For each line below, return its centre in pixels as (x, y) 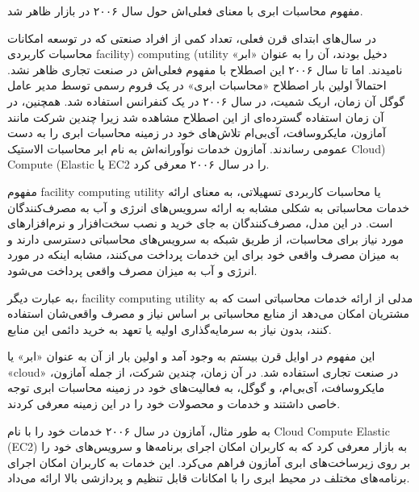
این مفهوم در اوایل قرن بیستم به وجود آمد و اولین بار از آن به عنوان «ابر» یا (191, 356)
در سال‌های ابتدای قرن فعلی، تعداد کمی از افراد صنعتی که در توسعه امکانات (192, 38)
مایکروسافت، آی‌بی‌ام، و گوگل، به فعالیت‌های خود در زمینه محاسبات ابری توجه (196, 388)
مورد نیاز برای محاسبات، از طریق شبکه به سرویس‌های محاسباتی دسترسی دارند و (206, 238)
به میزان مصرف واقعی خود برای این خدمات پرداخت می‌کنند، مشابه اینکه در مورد (203, 254)
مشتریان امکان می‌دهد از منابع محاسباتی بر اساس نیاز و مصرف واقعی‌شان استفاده (208, 313)
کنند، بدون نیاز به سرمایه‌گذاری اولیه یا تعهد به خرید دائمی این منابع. (170, 329)
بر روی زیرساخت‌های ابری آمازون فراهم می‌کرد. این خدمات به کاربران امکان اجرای (209, 462)
